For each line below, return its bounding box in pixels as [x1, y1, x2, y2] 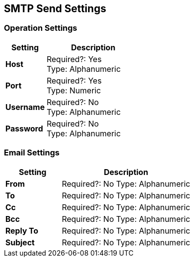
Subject [5, 237, 35, 247]
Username [5, 102, 45, 112]
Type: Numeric [47, 85, 101, 95]
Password [5, 123, 43, 133]
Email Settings [4, 148, 60, 158]
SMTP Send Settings [4, 2, 106, 15]
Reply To [5, 225, 39, 236]
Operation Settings [4, 23, 77, 33]
